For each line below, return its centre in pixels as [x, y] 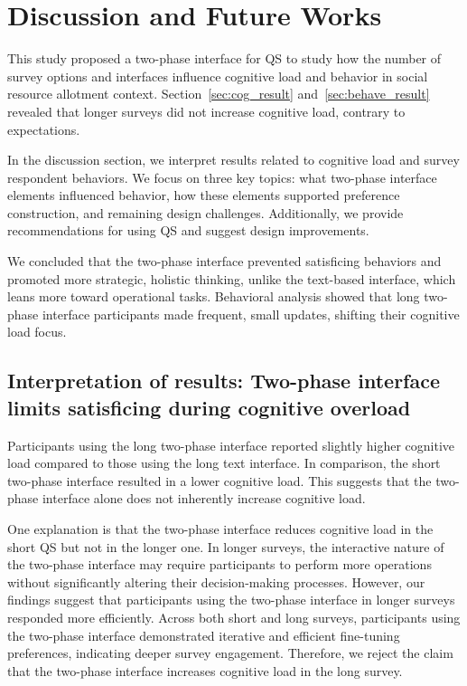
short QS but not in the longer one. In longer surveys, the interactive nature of [226, 546]
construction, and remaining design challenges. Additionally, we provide [205, 212]
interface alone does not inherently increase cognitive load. [204, 498]
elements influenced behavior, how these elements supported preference [204, 195]
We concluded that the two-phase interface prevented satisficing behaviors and [224, 261]
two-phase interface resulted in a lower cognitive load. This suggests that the [219, 480]
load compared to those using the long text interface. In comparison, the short [224, 463]
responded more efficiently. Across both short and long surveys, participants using [234, 617]
